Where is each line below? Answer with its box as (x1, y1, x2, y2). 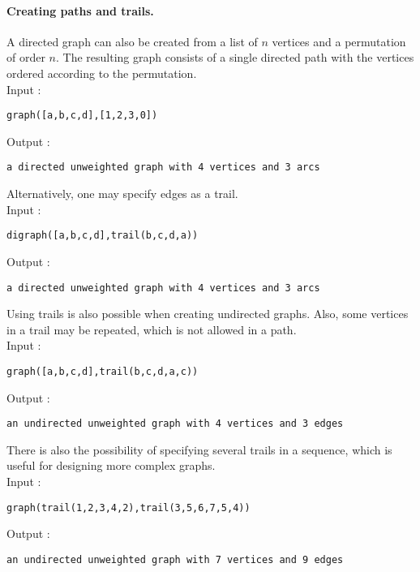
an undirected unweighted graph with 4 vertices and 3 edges (6, 418, 344, 430)
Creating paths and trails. (6, 2, 154, 19)
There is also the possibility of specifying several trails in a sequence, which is (6, 441, 392, 458)
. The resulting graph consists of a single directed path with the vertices (56, 49, 414, 66)
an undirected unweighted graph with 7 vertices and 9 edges (6, 553, 344, 566)
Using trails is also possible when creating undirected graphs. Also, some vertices (6, 305, 409, 322)
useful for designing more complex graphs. (6, 457, 216, 474)
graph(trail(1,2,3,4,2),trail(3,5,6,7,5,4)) (6, 501, 251, 514)
